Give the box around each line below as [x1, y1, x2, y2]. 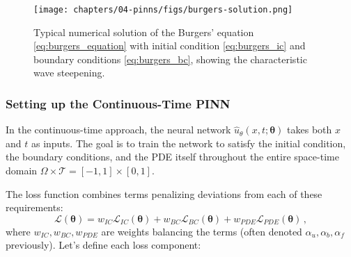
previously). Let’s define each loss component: [6, 238, 201, 252]
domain [6, 163, 38, 178]
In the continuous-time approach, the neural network [6, 122, 231, 137]
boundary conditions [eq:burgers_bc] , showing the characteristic [33, 51, 307, 66]
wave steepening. [33, 65, 105, 80]
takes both [287, 122, 332, 137]
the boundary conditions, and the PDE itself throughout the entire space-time [6, 149, 339, 164]
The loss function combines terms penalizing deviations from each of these [6, 186, 322, 201]
